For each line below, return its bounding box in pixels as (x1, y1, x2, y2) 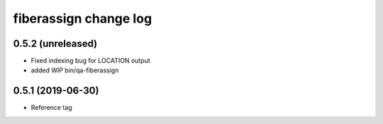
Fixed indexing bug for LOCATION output (30, 57, 150, 65)
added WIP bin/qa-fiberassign (30, 66, 119, 74)
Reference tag (30, 103, 72, 112)
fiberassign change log (13, 11, 152, 26)
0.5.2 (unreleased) (13, 38, 98, 50)
